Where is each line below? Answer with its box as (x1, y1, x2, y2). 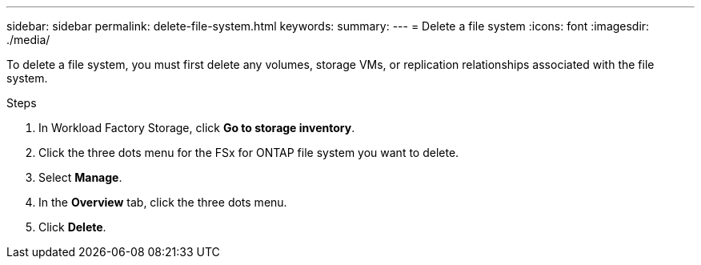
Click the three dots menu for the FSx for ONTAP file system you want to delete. (38, 146, 459, 159)
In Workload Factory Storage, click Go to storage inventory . (38, 121, 355, 135)
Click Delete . (38, 220, 106, 234)
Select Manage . (38, 171, 122, 184)
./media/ (6, 33, 50, 46)
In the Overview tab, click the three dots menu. (38, 195, 287, 209)
